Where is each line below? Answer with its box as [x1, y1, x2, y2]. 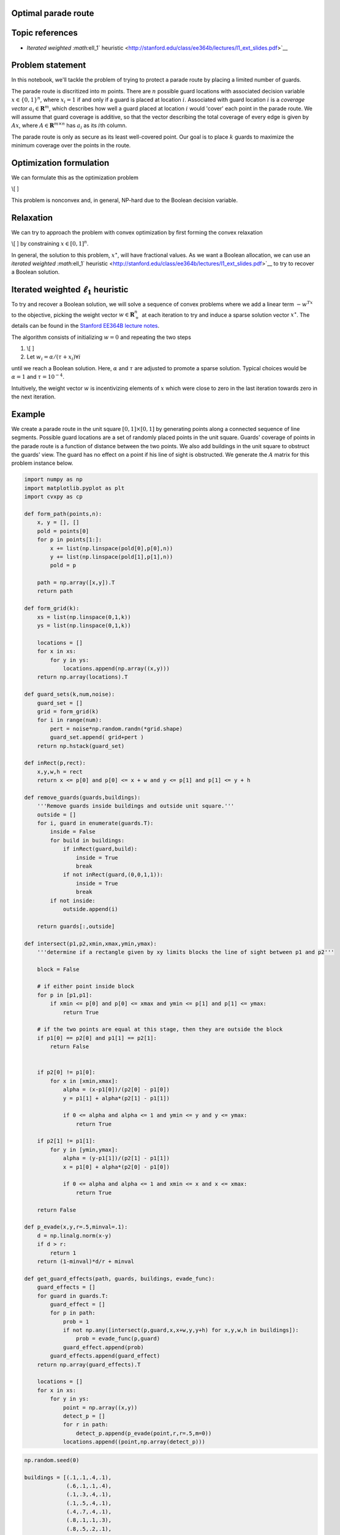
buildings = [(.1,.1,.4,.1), [24, 1474, 112, 1481]
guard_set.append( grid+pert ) [50, 734, 144, 741]
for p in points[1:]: [37, 536, 102, 543]
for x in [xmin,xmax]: [50, 1078, 119, 1084]
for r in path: [62, 1421, 108, 1428]
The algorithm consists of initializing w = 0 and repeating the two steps [11, 333, 191, 341]
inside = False [50, 828, 96, 835]
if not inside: [50, 897, 96, 904]
